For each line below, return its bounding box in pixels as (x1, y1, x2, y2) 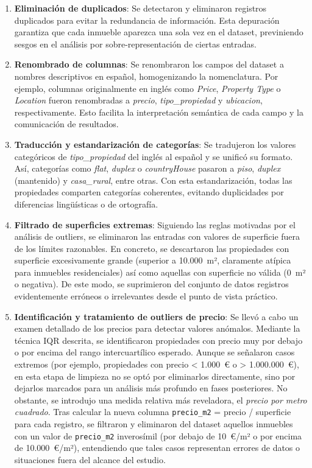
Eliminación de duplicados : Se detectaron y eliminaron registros (14, 2, 267, 14)
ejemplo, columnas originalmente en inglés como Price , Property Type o (14, 82, 281, 94)
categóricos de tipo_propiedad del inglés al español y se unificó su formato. (14, 150, 293, 162)
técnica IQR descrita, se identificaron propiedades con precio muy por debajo (14, 334, 303, 346)
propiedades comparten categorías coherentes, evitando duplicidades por (14, 186, 284, 198)
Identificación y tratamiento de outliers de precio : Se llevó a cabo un (14, 310, 299, 323)
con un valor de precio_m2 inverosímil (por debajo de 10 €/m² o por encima (14, 429, 302, 442)
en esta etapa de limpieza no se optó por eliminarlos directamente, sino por (14, 369, 296, 382)
